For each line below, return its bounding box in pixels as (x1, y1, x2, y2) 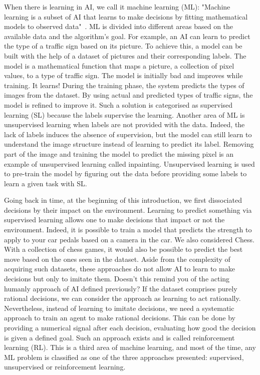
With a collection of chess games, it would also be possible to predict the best (4, 244, 243, 254)
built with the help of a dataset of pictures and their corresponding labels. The (4, 50, 246, 61)
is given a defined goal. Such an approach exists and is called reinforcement (4, 332, 235, 342)
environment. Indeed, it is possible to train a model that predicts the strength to (4, 224, 252, 235)
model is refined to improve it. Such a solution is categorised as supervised (4, 99, 233, 110)
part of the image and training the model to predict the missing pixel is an (4, 148, 234, 159)
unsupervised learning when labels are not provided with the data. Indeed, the (4, 119, 245, 130)
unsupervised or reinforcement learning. (4, 361, 126, 372)
